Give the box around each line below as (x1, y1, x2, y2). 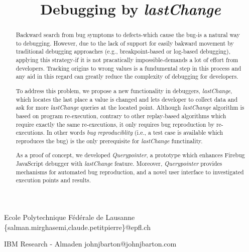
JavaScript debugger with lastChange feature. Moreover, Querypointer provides (16, 159, 222, 168)
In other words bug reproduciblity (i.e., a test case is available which (46, 128, 223, 137)
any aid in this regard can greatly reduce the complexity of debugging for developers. (16, 72, 238, 81)
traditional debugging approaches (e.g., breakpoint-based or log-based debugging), (16, 47, 230, 56)
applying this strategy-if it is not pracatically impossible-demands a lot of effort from (16, 56, 238, 64)
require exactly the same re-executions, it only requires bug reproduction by (16, 120, 214, 128)
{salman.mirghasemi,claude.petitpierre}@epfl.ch (4, 221, 151, 232)
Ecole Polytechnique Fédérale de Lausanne (4, 212, 135, 222)
